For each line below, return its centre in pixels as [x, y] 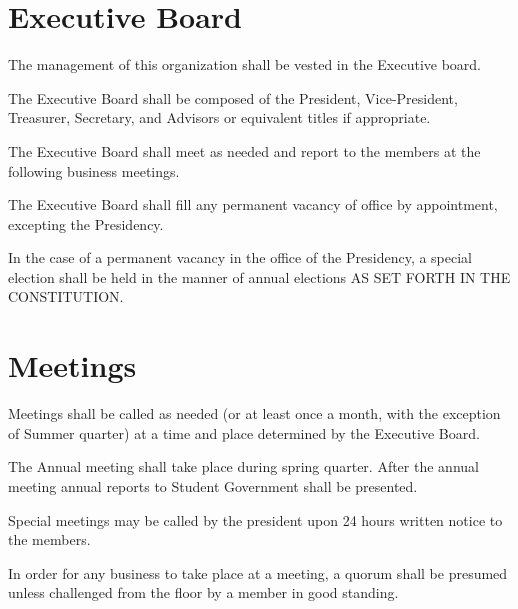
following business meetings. [94, 170]
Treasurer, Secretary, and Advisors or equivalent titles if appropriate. [219, 117]
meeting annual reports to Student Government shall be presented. [213, 485]
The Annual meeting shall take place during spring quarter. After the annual [243, 466]
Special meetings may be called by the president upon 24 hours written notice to [255, 519]
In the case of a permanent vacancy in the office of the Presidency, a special [240, 257]
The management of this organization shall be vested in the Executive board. [245, 64]
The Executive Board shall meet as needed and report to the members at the [244, 150]
